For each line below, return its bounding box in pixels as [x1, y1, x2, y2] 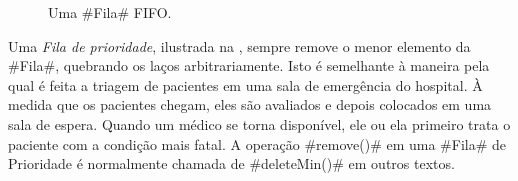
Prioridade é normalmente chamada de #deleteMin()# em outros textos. [8, 153, 455, 174]
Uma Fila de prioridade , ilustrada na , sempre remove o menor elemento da [8, 35, 471, 56]
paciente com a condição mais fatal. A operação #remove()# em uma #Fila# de [8, 133, 507, 154]
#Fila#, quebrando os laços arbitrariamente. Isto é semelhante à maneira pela [8, 55, 490, 76]
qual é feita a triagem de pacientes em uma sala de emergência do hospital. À [8, 74, 483, 95]
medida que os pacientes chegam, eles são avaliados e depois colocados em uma [8, 94, 492, 115]
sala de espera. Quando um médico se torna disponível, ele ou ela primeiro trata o [8, 113, 511, 134]
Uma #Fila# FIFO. [48, 2, 172, 22]
